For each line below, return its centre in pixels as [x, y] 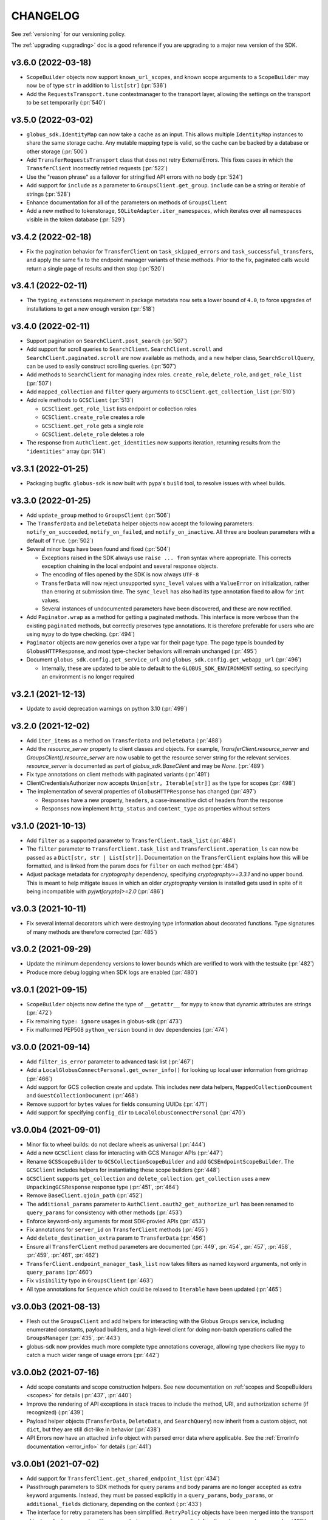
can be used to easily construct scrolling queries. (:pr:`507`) [101, 366]
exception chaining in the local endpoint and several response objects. [130, 566]
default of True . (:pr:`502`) [60, 541]
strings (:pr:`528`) [49, 194]
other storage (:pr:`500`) [57, 151]
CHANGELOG [46, 16]
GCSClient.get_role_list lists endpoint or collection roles [119, 409]
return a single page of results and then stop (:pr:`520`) [96, 268]
